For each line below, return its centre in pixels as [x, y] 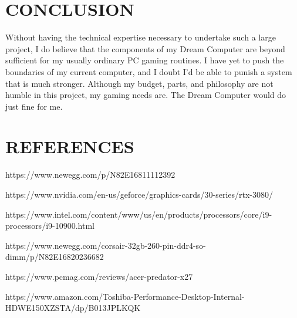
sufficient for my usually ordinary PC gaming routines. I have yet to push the [145, 60]
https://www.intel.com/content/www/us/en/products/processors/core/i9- [139, 214]
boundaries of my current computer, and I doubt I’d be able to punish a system [149, 71]
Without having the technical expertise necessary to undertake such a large [141, 37]
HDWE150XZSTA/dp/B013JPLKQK [73, 308]
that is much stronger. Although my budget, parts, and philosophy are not [139, 83]
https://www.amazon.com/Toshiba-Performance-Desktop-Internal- [125, 296]
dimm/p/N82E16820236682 [55, 257]
